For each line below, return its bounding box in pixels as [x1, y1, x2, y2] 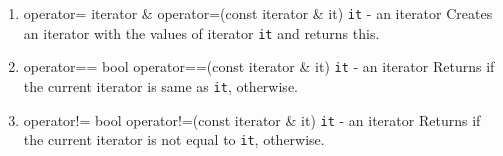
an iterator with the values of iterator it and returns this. [23, 22, 380, 43]
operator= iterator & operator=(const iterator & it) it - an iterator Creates [23, 3, 493, 23]
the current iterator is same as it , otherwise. [23, 75, 298, 96]
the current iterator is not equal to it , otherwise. [23, 129, 325, 150]
